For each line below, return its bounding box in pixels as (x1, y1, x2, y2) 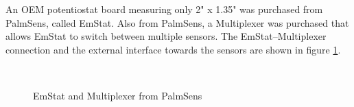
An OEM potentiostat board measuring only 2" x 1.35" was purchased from (5, 2, 323, 16)
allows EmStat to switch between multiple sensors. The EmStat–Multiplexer (5, 29, 327, 43)
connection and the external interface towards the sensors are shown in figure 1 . (5, 42, 341, 56)
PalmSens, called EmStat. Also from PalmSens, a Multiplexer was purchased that (5, 15, 349, 29)
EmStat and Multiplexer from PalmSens (33, 88, 202, 102)
